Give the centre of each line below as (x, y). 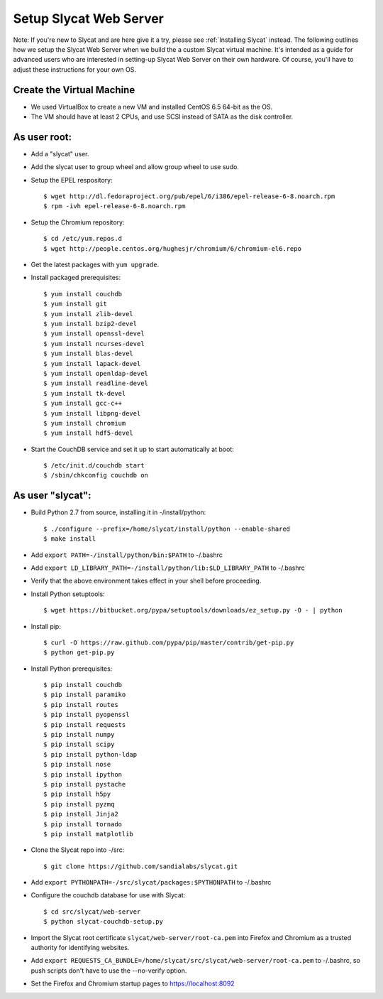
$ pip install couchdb (83, 685)
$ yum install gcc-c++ (83, 404)
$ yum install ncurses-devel (94, 344)
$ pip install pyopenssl (87, 715)
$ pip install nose (77, 765)
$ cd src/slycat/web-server (92, 912)
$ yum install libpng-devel (92, 413)
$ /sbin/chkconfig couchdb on (96, 475)
